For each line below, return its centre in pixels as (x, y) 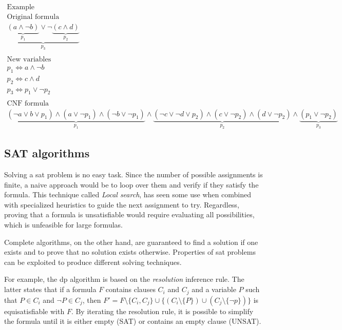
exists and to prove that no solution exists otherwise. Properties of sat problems (130, 252)
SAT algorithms (47, 153)
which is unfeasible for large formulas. (63, 225)
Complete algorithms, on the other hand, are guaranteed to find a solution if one (131, 242)
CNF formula (28, 104)
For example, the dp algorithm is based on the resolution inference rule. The (124, 279)
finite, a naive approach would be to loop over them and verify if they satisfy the (131, 184)
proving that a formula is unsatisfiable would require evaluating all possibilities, (129, 214)
